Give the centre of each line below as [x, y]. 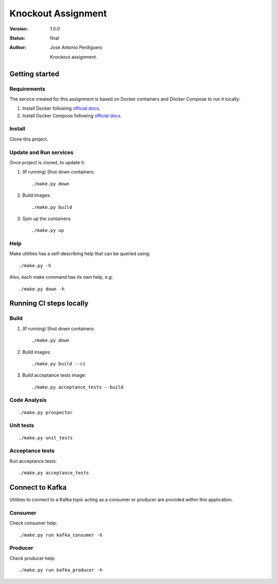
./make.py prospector [46, 412]
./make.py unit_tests [46, 438]
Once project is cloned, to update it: [47, 162]
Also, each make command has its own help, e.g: [61, 277]
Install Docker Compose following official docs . [72, 115]
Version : [19, 29]
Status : [17, 38]
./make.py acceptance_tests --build [77, 387]
